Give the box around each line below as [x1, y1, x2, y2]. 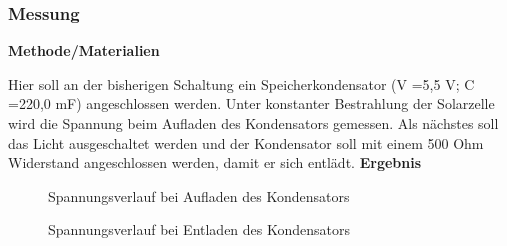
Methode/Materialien [8, 40, 160, 61]
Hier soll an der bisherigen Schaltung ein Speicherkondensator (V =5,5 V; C [8, 73, 475, 94]
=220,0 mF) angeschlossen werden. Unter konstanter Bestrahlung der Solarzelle [8, 93, 495, 114]
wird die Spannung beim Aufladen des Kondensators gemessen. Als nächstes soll [8, 113, 499, 133]
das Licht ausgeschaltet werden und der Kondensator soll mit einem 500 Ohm [8, 132, 484, 153]
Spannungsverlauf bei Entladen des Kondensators [48, 219, 351, 240]
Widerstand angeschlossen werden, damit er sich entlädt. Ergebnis [8, 152, 422, 173]
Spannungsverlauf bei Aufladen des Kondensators [48, 185, 350, 206]
